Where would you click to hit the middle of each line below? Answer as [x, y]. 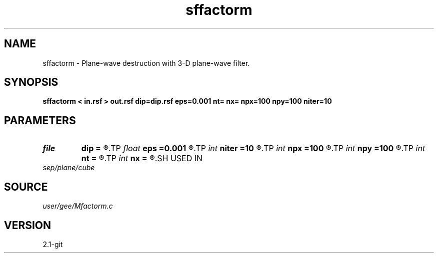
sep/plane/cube [69, 168]
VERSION [28, 225]
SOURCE [26, 187]
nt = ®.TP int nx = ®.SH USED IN [142, 158]
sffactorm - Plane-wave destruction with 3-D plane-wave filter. [146, 63]
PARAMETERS [40, 120]
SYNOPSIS [31, 82]
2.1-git [53, 244]
